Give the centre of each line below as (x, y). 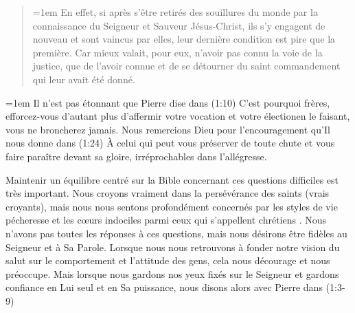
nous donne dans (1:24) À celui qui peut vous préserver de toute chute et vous (170, 143)
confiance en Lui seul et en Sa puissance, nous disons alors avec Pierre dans (164, 287)
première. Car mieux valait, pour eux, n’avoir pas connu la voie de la (177, 52)
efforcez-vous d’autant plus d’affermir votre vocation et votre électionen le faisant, (178, 116)
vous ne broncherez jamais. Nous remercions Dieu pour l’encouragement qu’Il (168, 129)
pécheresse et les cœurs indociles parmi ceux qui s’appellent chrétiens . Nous (166, 220)
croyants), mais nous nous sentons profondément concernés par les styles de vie (172, 206)
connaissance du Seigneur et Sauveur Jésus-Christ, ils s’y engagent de (179, 25)
